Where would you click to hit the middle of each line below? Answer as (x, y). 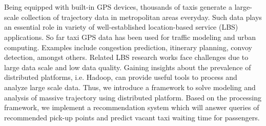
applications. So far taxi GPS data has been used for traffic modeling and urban (130, 37)
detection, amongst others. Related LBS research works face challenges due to (126, 57)
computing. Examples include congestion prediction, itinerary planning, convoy (128, 47)
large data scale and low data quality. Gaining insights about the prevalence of (128, 67)
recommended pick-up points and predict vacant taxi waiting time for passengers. (132, 117)
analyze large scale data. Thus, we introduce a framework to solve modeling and (130, 87)
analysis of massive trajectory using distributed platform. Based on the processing (133, 97)
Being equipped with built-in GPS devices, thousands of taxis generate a (118, 7)
